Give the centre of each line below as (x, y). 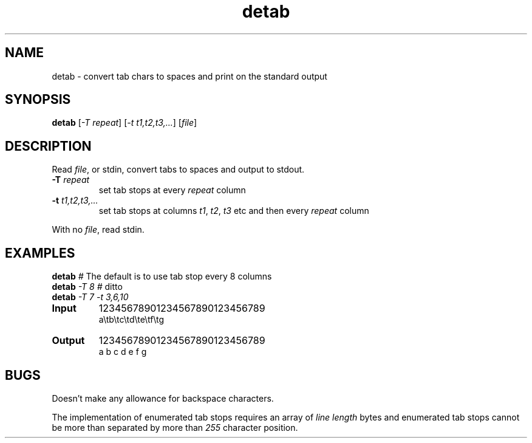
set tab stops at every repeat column (172, 190)
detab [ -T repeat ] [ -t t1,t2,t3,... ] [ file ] (124, 123)
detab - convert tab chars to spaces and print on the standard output (189, 76)
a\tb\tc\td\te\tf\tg (131, 320)
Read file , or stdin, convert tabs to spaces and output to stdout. (178, 170)
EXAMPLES (40, 253)
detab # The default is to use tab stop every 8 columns (162, 276)
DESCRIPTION (48, 146)
